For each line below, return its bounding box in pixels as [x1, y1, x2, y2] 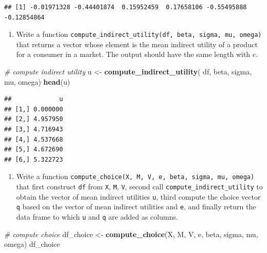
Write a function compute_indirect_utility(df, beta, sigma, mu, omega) [16, 29, 262, 40]
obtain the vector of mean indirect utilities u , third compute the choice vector [16, 191, 261, 202]
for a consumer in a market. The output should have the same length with [16, 49, 251, 60]
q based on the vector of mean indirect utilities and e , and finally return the [16, 201, 256, 212]
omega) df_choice [4, 239, 60, 249]
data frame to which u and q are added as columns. [16, 211, 178, 222]
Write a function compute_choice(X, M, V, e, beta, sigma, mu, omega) [16, 171, 255, 182]
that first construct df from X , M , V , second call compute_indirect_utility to [16, 181, 263, 192]
